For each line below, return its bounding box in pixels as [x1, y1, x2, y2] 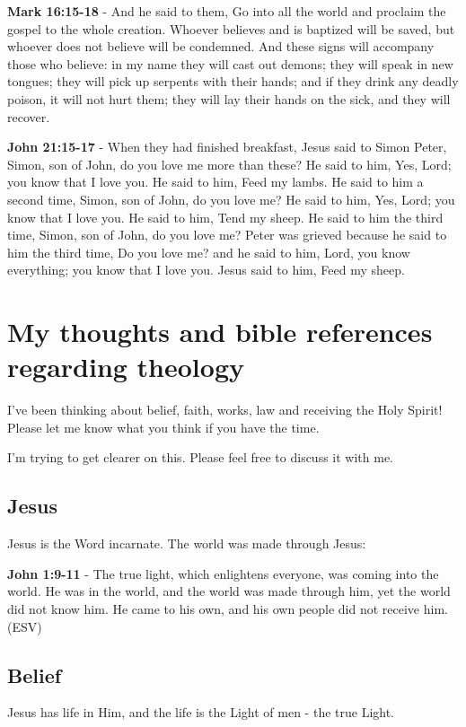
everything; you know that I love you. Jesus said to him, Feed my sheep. [7, 260, 405, 279]
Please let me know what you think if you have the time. [7, 417, 320, 436]
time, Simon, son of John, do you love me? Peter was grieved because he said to [7, 225, 447, 244]
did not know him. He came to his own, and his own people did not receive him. [7, 599, 448, 618]
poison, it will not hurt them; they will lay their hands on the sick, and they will [7, 89, 451, 108]
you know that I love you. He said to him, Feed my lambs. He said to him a [7, 172, 424, 191]
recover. [7, 107, 50, 126]
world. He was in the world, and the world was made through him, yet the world [7, 582, 451, 600]
